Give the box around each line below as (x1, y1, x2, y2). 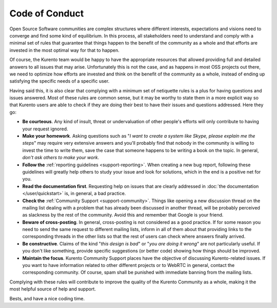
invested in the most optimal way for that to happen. (9, 47, 120, 53)
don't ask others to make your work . (22, 155, 100, 161)
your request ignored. (22, 126, 69, 132)
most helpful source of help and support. (9, 286, 96, 292)
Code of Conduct (9, 8, 84, 19)
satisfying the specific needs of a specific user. (9, 78, 110, 84)
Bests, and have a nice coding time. (9, 295, 85, 301)
